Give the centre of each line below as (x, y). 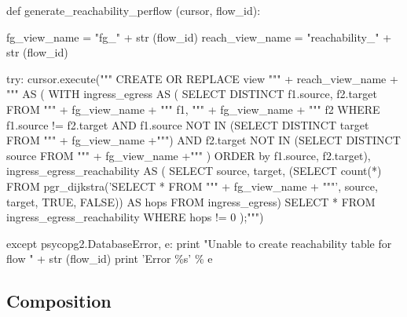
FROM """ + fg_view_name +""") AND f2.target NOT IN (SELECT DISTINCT (203, 140)
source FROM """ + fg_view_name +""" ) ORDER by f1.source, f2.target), (189, 155)
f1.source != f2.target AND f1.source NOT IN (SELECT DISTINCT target (188, 124)
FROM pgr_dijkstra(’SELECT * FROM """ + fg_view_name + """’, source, (192, 186)
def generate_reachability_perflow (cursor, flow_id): (134, 10)
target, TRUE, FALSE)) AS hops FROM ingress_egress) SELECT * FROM (191, 201)
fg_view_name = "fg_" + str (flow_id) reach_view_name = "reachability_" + (199, 36)
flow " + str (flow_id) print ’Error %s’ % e (110, 259)
